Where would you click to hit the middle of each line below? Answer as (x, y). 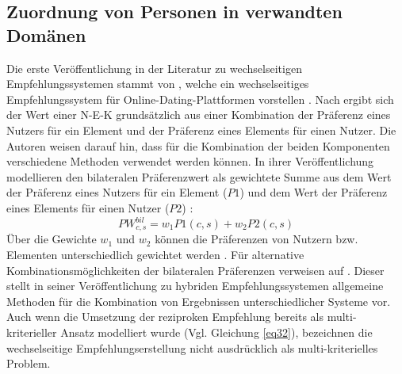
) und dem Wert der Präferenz (314, 192)
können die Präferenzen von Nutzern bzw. (257, 239)
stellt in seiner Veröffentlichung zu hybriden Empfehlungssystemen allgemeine (195, 286)
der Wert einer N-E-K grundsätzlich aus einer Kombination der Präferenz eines (199, 114)
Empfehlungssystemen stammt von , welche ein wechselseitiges (158, 84)
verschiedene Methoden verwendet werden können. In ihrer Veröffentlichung (190, 161)
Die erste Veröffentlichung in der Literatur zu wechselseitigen (154, 68)
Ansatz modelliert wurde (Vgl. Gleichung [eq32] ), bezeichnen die (216, 332)
